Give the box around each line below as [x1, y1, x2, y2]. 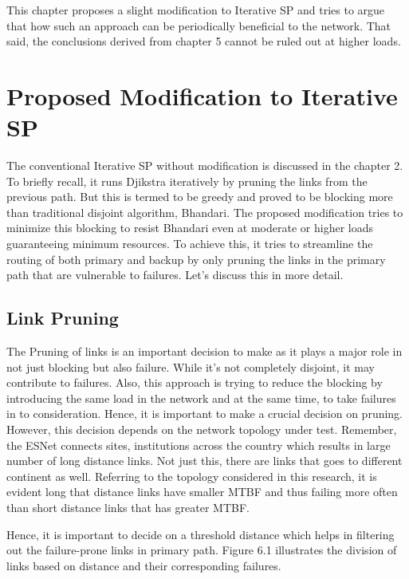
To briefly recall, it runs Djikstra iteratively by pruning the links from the [6, 172, 368, 189]
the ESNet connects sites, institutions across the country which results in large [6, 436, 391, 453]
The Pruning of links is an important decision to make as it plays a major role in [6, 343, 403, 360]
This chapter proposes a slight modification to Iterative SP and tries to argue [6, 2, 385, 18]
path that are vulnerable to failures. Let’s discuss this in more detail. [6, 266, 344, 283]
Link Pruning [6, 305, 119, 330]
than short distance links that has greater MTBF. [6, 498, 250, 515]
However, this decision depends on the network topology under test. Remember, [6, 421, 397, 438]
